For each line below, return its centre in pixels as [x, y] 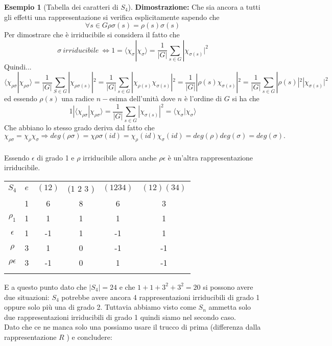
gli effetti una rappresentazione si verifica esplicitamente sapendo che [112, 17]
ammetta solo [230, 307]
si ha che [246, 98]
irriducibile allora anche [120, 157]
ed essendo [21, 98]
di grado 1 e [56, 157]
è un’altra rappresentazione [210, 157]
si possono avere [228, 286]
